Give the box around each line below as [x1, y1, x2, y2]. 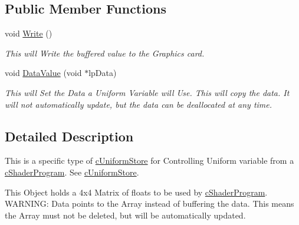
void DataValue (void [5, 67, 82, 79]
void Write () [5, 27, 52, 39]
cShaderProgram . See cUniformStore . [5, 166, 139, 178]
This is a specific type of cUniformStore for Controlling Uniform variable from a [5, 154, 294, 167]
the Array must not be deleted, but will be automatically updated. [5, 209, 246, 221]
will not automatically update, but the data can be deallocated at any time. [5, 98, 272, 110]
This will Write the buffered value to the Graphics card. [5, 47, 205, 59]
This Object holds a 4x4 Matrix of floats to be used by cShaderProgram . [5, 186, 268, 198]
